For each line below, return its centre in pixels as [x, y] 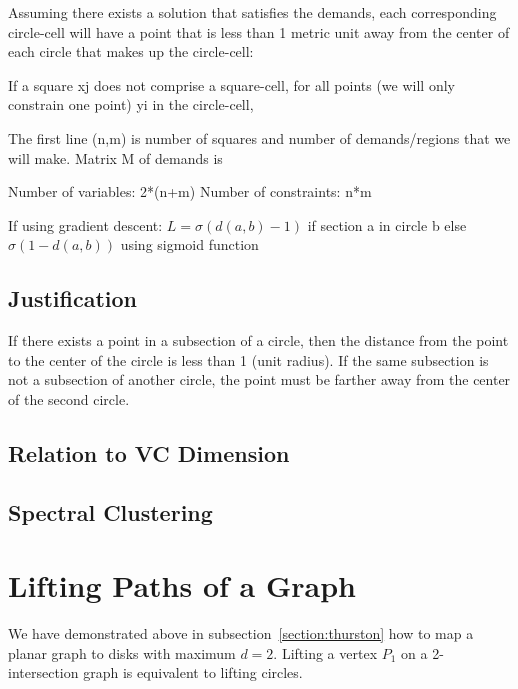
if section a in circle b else [387, 224]
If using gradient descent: [85, 224]
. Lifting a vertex [325, 652]
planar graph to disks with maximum [122, 652]
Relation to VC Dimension [149, 452]
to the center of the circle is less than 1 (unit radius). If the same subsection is [248, 359]
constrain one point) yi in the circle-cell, [131, 104]
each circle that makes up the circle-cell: [131, 51]
